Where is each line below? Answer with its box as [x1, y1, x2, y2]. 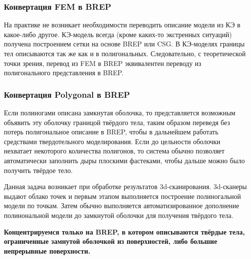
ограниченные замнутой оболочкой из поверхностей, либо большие [4, 236, 217, 246]
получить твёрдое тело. [4, 165, 73, 175]
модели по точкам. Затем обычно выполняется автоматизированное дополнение [4, 200, 239, 211]
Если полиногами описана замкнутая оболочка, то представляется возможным [4, 108, 235, 117]
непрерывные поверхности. [4, 245, 91, 256]
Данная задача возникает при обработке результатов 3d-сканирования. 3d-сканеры [4, 181, 247, 192]
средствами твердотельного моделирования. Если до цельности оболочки [4, 136, 221, 146]
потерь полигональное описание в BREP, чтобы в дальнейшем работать [4, 127, 218, 137]
